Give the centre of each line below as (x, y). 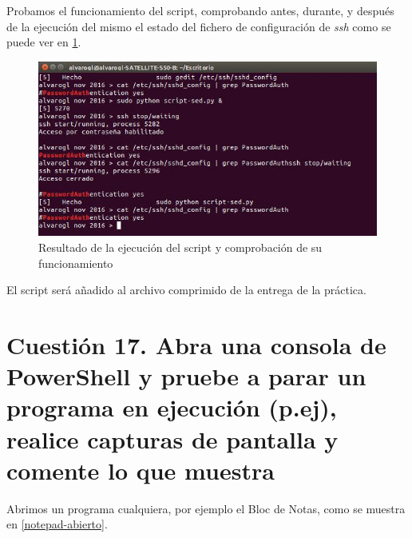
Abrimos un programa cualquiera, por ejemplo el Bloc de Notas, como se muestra (206, 508)
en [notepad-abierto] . (57, 524)
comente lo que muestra (141, 470)
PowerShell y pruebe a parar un (186, 376)
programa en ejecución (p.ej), (172, 407)
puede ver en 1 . (44, 42)
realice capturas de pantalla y (172, 438)
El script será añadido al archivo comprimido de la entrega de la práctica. (186, 290)
